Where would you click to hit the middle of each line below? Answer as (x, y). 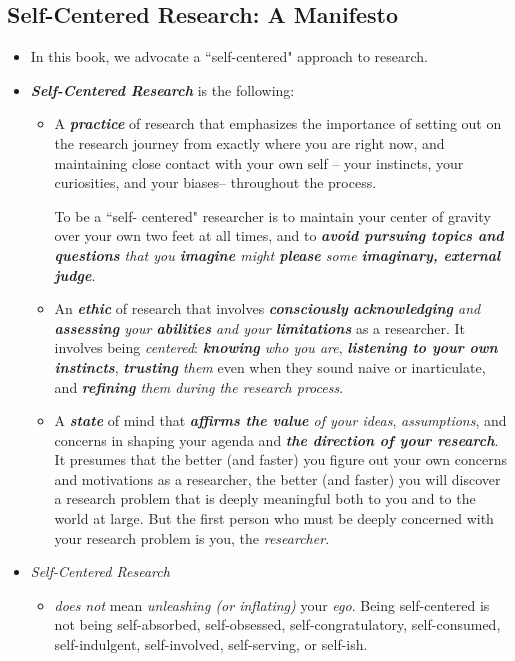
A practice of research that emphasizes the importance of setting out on (278, 123)
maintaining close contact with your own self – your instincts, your (259, 162)
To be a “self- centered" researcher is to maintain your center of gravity (272, 215)
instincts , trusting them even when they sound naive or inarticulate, (270, 366)
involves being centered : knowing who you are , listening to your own (276, 347)
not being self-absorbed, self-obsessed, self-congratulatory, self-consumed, (277, 624)
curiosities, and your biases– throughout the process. (215, 182)
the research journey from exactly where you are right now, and (249, 142)
